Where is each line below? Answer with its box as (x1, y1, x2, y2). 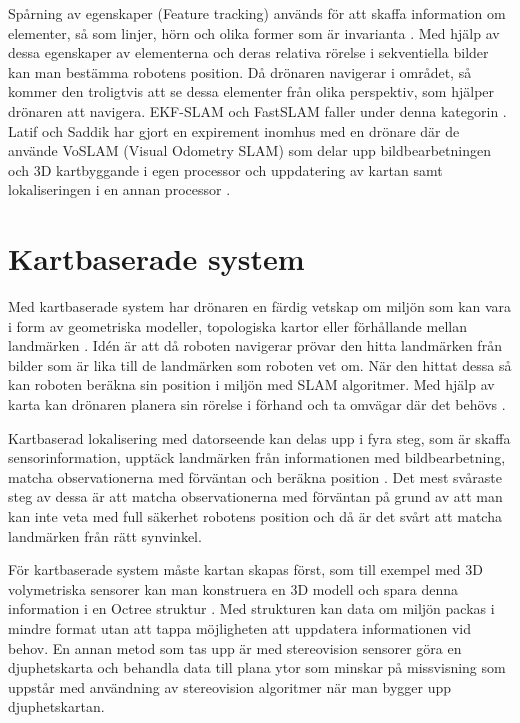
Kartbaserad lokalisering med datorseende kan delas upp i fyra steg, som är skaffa (8, 427, 511, 448)
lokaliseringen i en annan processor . (8, 179, 231, 200)
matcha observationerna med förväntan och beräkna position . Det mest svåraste (8, 466, 502, 487)
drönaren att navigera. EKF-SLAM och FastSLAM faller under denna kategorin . (8, 100, 507, 121)
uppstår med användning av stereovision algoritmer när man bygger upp (8, 676, 452, 697)
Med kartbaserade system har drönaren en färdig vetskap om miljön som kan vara (8, 296, 512, 317)
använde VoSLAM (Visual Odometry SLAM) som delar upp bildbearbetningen (8, 140, 491, 161)
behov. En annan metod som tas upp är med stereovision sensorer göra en (8, 637, 462, 658)
